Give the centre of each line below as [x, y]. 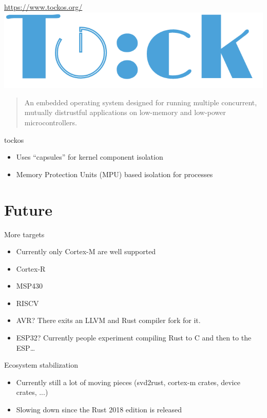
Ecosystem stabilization [41, 365]
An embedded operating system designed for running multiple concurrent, [141, 102]
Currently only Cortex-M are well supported [86, 251]
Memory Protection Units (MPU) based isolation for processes [115, 174]
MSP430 [29, 286]
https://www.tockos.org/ [43, 7]
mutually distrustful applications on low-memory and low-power [125, 112]
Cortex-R [31, 268]
